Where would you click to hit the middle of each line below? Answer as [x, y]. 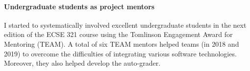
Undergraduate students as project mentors [79, 6]
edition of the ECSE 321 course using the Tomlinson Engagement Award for [118, 34]
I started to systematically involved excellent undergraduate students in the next [125, 25]
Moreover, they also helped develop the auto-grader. [82, 63]
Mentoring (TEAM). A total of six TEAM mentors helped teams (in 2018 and [122, 44]
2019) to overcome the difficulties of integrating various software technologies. [120, 53]
